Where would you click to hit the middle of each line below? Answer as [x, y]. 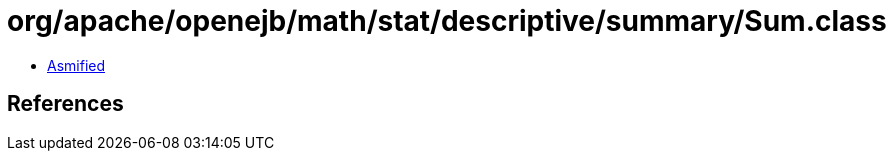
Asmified [76, 65]
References [65, 104]
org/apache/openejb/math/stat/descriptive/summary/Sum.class [447, 21]
